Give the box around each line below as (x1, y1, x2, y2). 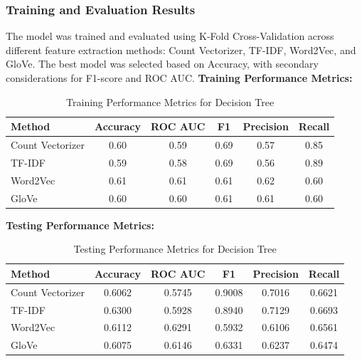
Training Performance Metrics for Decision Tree (66, 94, 275, 109)
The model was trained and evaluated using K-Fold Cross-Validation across (6, 28, 334, 43)
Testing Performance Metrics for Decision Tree (73, 241, 277, 256)
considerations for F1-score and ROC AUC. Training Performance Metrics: (6, 70, 353, 85)
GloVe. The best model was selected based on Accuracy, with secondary (6, 56, 319, 71)
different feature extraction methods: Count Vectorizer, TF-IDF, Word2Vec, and (6, 42, 356, 57)
